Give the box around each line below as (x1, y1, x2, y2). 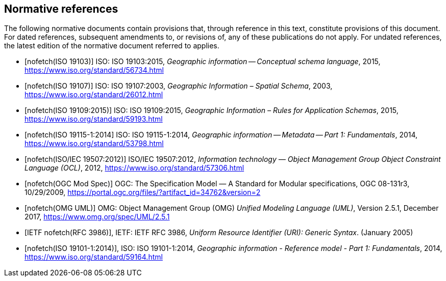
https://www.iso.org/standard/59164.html (24, 252, 163, 262)
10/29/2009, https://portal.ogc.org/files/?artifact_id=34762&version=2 (24, 188, 261, 197)
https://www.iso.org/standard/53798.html (24, 139, 164, 148)
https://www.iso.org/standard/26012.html (24, 90, 163, 99)
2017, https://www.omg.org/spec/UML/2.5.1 (24, 212, 170, 221)
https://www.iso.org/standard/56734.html (24, 66, 164, 75)
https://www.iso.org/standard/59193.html (24, 115, 163, 124)
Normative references (4, 3, 118, 15)
